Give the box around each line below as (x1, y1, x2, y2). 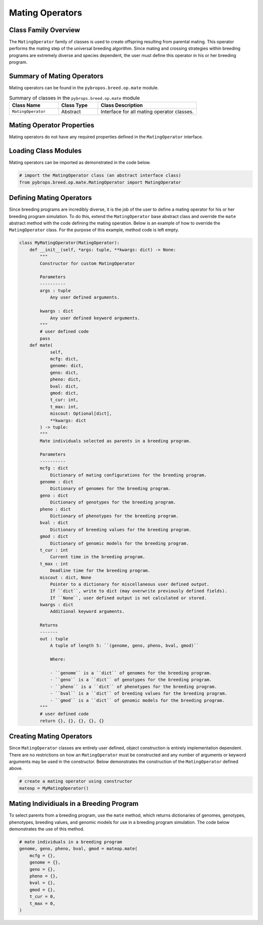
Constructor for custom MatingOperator (39, 261, 135, 266)
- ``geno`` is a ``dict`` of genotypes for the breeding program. (50, 677, 212, 683)
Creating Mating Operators (9, 732, 93, 741)
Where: (50, 657, 66, 662)
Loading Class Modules (9, 147, 82, 155)
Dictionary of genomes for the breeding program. (50, 486, 171, 491)
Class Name (12, 101, 41, 108)
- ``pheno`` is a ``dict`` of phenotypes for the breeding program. (50, 684, 217, 689)
